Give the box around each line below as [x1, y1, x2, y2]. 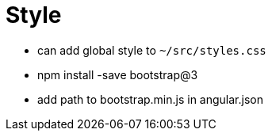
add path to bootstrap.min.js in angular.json [37, 92, 263, 106]
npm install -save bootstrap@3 [37, 67, 198, 82]
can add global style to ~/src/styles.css [37, 43, 266, 57]
